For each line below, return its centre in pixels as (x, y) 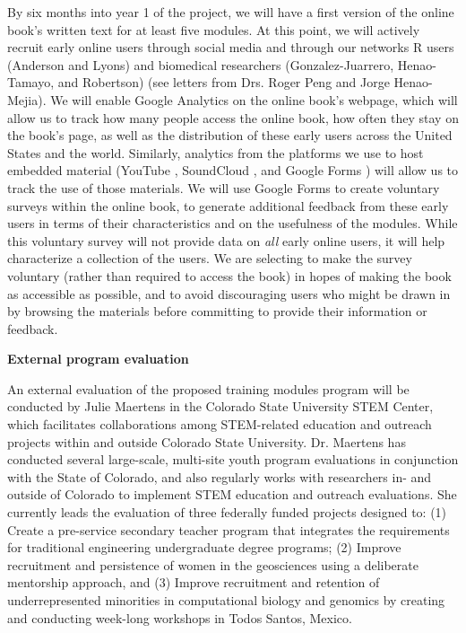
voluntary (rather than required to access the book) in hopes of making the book (229, 275)
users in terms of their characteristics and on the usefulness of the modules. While (233, 223)
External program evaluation (98, 359)
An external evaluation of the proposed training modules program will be (208, 388)
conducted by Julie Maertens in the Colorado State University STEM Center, (220, 406)
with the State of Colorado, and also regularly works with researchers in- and (220, 476)
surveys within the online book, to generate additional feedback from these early (228, 205)
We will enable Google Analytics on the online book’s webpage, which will (254, 99)
